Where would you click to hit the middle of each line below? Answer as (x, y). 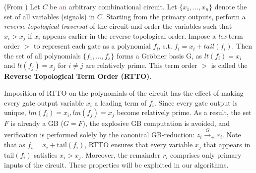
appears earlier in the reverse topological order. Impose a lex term (143, 35)
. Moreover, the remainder (121, 154)
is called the (229, 65)
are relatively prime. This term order (141, 65)
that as (15, 144)
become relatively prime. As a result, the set (184, 112)
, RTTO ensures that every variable (139, 144)
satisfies (46, 154)
